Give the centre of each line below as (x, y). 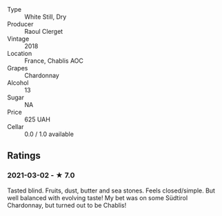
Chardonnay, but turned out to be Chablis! (67, 205)
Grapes (18, 68)
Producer (20, 24)
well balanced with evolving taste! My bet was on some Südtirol (98, 197)
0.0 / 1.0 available (49, 134)
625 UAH (37, 119)
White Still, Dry (46, 17)
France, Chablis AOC (54, 61)
